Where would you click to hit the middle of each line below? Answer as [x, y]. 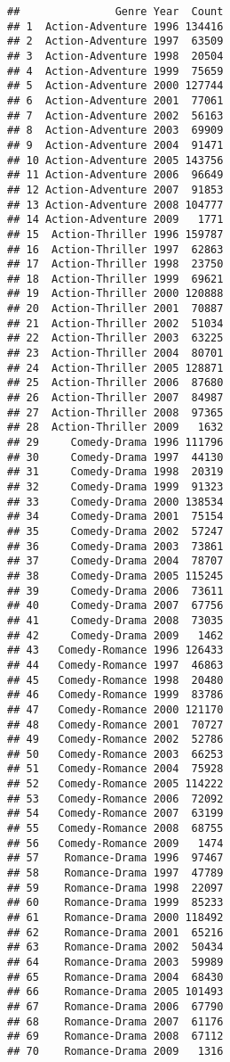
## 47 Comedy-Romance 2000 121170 [115, 709]
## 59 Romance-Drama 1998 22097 [115, 888]
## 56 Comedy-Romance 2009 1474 [115, 843]
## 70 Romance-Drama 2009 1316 [115, 1051]
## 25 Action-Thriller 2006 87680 [115, 383]
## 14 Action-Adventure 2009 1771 [115, 220]
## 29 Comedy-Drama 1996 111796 [115, 443]
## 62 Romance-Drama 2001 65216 [115, 932]
